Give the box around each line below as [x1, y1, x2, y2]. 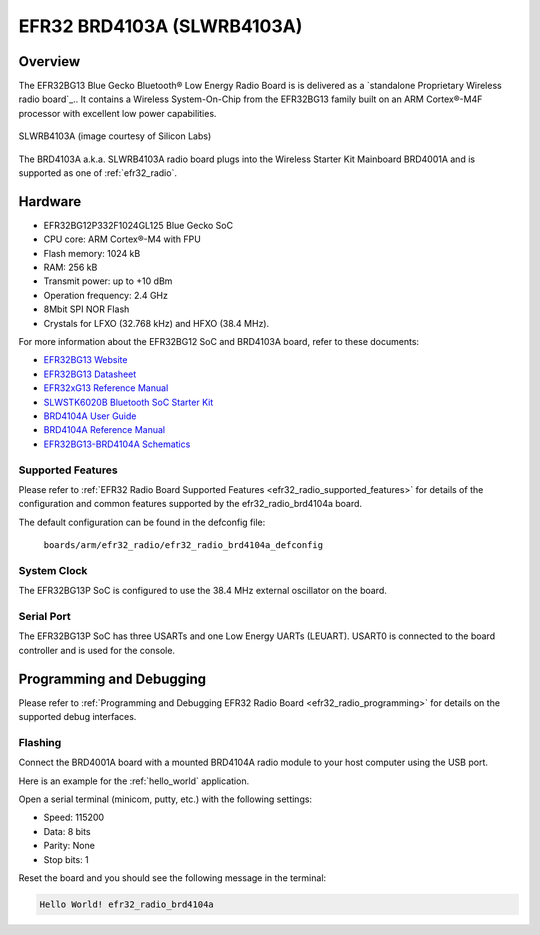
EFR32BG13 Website [43, 354, 128, 366]
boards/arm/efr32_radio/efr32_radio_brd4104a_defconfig [43, 540, 324, 551]
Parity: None [43, 840, 95, 852]
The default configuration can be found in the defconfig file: [18, 516, 266, 528]
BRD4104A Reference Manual [43, 424, 165, 436]
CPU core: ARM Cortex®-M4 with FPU [43, 233, 202, 245]
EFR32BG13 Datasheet [43, 368, 137, 380]
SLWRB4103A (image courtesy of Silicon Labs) [18, 130, 212, 142]
